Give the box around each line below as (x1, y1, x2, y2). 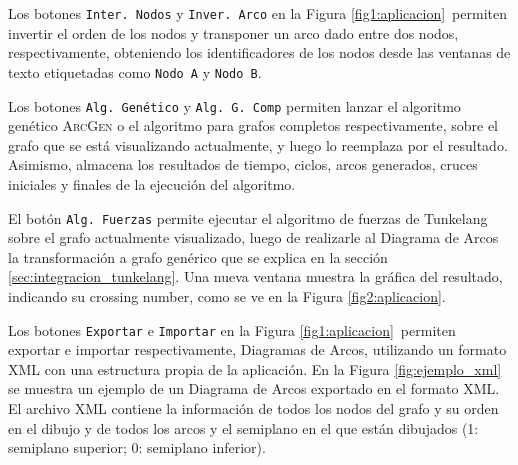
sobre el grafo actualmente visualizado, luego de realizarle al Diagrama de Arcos (8, 227, 499, 248)
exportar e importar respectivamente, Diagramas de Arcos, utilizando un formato (8, 339, 507, 360)
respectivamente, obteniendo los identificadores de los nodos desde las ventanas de (8, 42, 511, 63)
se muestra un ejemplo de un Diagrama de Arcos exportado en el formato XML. (8, 378, 500, 399)
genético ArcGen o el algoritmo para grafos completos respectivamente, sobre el (8, 115, 498, 136)
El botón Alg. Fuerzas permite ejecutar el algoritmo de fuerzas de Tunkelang (8, 207, 488, 228)
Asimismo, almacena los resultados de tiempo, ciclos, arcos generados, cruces (8, 154, 478, 175)
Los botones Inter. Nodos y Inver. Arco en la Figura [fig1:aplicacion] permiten (8, 3, 507, 23)
